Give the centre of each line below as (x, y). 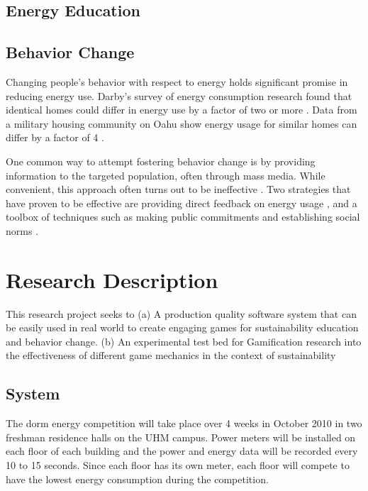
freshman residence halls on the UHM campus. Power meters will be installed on (181, 437)
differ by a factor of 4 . (55, 137)
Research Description (112, 279)
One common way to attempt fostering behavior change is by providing (161, 161)
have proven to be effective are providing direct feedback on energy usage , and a (182, 203)
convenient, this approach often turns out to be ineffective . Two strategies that (178, 189)
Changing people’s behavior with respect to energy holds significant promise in (177, 81)
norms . (22, 230)
